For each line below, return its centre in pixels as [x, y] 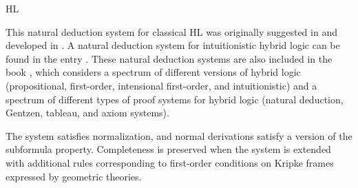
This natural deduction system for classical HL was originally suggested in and [171, 31]
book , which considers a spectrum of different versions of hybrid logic [153, 72]
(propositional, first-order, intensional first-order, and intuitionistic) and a [161, 85]
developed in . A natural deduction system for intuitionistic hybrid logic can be [173, 45]
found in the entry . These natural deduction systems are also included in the [169, 58]
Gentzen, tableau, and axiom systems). [87, 113]
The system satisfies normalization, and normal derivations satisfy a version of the [179, 135]
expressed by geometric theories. [74, 176]
